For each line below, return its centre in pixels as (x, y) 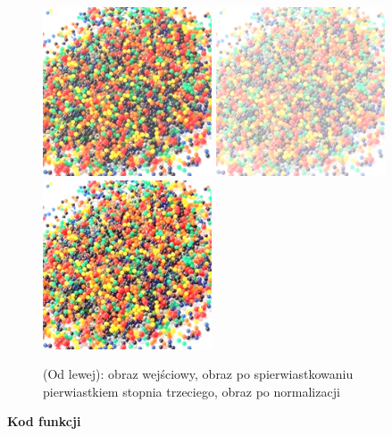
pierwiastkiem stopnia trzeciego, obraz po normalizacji (192, 391)
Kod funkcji (44, 421)
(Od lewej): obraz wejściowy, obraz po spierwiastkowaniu (198, 374)
